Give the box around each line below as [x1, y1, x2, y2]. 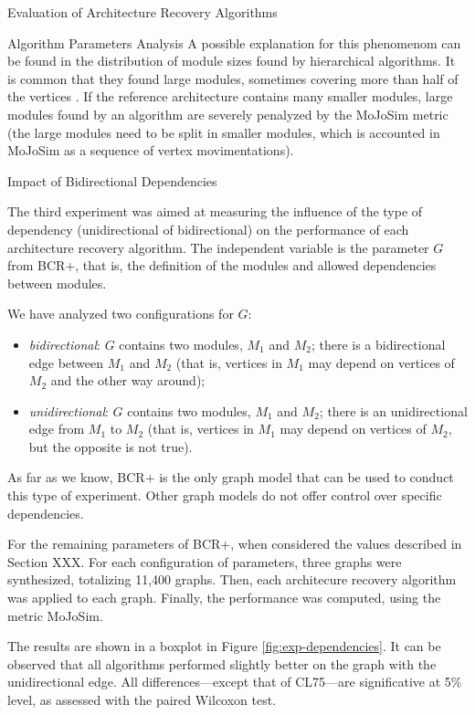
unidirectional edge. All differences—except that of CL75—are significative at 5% [7, 672, 462, 691]
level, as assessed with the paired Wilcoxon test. [7, 690, 277, 709]
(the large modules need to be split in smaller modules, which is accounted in [7, 122, 440, 142]
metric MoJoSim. [7, 605, 103, 625]
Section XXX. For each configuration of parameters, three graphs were [7, 552, 402, 571]
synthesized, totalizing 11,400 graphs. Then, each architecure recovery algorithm [7, 570, 457, 589]
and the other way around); [50, 371, 206, 390]
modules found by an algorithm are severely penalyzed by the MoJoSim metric [7, 104, 449, 123]
